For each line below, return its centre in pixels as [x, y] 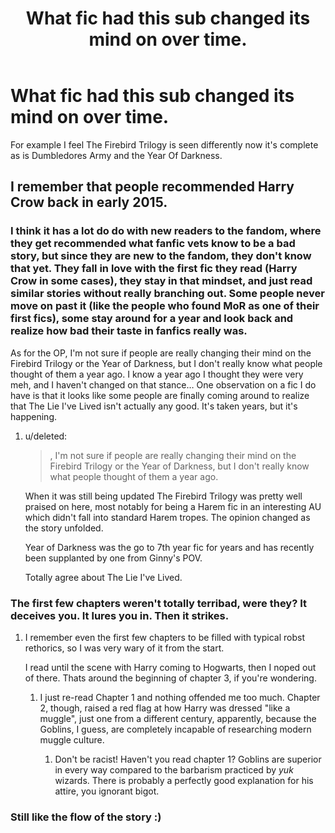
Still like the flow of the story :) [86, 817]
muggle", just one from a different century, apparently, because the [178, 718]
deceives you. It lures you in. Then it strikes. [120, 615]
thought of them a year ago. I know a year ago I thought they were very [157, 374]
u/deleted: [46, 436]
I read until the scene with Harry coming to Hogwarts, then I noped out [170, 667]
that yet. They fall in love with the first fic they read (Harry [154, 269]
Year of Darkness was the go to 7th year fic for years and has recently [169, 547]
